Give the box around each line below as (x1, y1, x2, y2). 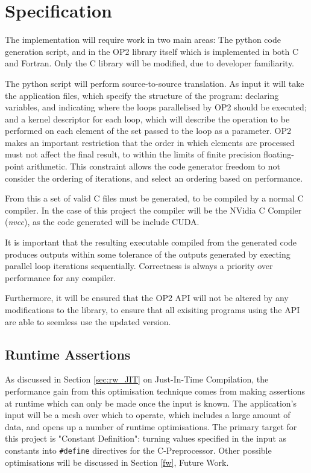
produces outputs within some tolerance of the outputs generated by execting (5, 247, 291, 260)
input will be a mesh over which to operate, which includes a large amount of (5, 408, 291, 421)
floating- (263, 148, 294, 160)
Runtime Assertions (5, 344, 131, 363)
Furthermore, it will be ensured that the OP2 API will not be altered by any (5, 291, 289, 304)
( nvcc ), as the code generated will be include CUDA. (5, 215, 199, 228)
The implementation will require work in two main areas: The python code (5, 33, 281, 46)
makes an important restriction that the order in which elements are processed (5, 136, 295, 148)
